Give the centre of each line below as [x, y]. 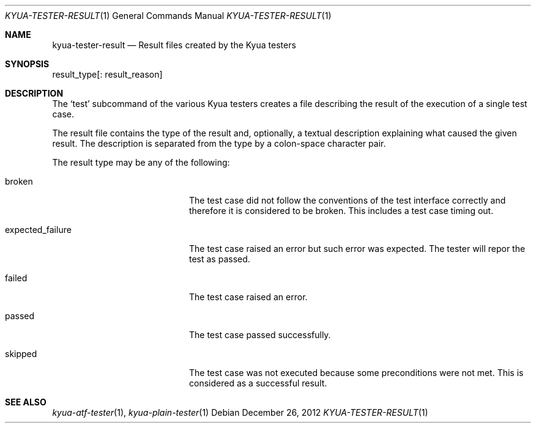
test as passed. [220, 259]
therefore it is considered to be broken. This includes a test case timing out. [341, 211]
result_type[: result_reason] [107, 74]
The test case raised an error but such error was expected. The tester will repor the [357, 249]
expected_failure [38, 230]
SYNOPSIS [27, 64]
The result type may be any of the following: [141, 162]
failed [16, 278]
